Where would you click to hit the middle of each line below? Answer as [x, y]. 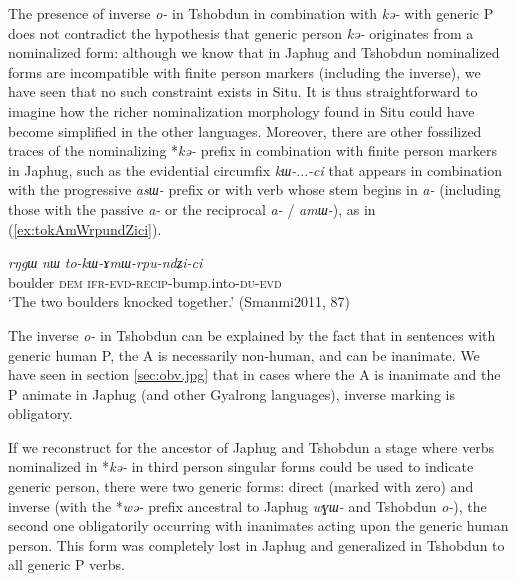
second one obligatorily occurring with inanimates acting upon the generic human [258, 525]
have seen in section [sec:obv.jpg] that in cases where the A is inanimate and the [254, 374]
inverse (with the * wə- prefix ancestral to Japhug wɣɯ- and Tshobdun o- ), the [247, 505]
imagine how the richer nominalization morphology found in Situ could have [241, 110]
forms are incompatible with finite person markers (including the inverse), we [244, 71]
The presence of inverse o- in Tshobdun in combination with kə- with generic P [251, 13]
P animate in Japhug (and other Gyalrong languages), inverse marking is [231, 393]
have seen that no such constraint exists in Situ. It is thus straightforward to [243, 91]
